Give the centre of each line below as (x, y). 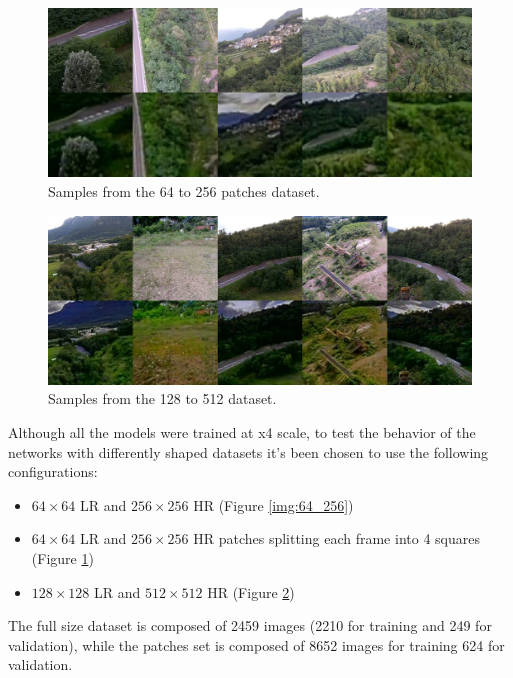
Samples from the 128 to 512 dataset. (162, 398)
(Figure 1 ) (62, 558)
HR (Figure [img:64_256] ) (273, 504)
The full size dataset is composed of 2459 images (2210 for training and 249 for (250, 625)
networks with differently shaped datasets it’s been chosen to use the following (248, 451)
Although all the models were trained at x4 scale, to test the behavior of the (242, 432)
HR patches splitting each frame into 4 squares (336, 538)
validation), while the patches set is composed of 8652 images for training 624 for (256, 644)
